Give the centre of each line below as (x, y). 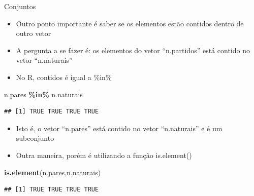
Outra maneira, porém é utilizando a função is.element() (104, 155)
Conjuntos (20, 6)
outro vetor (34, 33)
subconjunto (35, 138)
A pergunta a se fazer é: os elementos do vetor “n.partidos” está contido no (133, 50)
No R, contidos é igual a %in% (64, 77)
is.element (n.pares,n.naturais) (53, 172)
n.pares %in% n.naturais (43, 94)
